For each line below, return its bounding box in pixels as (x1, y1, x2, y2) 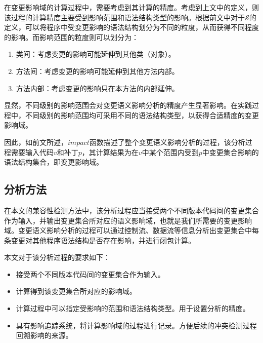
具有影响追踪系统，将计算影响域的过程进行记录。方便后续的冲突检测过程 (16, 320, 257, 330)
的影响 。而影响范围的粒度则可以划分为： (4, 31, 139, 42)
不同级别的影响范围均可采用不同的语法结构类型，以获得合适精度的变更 (25, 109, 259, 120)
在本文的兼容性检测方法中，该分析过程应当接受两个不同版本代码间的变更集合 (4, 205, 259, 215)
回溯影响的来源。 (16, 330, 73, 340)
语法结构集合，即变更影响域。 (4, 157, 103, 167)
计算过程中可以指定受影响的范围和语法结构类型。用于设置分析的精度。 (16, 303, 250, 314)
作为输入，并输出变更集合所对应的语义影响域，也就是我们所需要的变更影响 (4, 215, 252, 225)
